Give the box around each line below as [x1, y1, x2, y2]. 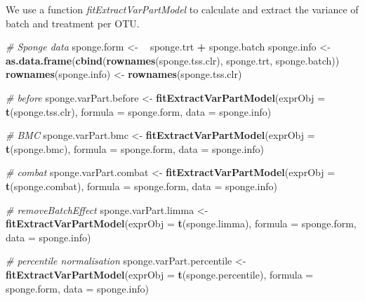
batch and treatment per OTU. [6, 15, 140, 30]
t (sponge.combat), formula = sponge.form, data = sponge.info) [6, 178, 277, 193]
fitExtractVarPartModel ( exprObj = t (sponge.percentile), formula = [6, 267, 314, 281]
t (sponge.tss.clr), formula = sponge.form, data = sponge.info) [6, 104, 272, 119]
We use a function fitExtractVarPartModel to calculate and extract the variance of [6, 2, 359, 16]
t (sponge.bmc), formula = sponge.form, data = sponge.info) [6, 141, 264, 156]
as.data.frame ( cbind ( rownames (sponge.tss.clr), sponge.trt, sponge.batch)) [6, 53, 340, 67]
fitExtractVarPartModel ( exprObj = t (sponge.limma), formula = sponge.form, [6, 216, 357, 231]
